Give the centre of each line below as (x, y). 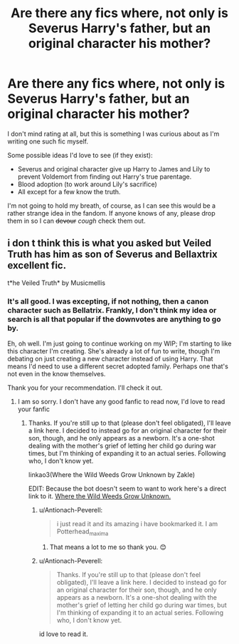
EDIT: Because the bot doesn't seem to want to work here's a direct (127, 489)
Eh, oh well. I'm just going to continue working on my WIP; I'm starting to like (119, 343)
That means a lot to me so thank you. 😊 (108, 547)
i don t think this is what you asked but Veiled (110, 243)
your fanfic (33, 409)
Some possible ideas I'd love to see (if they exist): (80, 155)
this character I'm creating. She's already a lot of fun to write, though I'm (114, 351)
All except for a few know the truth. (69, 191)
